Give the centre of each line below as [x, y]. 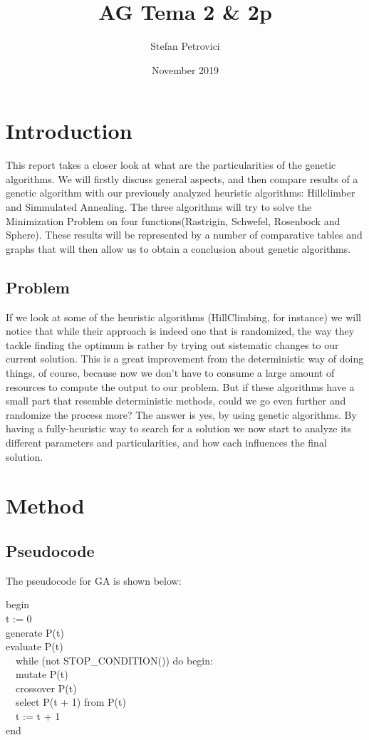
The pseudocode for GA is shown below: [94, 580]
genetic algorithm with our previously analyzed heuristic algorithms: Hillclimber [181, 193]
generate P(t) [35, 632]
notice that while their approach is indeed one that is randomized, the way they [180, 331]
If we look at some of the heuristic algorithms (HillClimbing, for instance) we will [183, 317]
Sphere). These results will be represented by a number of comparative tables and [184, 235]
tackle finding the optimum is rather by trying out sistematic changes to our [172, 344]
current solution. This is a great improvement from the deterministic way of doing [185, 359]
